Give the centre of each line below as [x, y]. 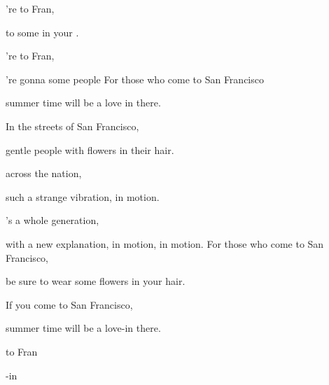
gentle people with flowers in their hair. [90, 149]
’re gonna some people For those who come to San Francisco [135, 79]
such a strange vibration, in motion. [83, 196]
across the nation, [44, 173]
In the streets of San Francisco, [72, 126]
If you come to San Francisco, [69, 304]
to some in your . [42, 32]
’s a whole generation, [52, 220]
